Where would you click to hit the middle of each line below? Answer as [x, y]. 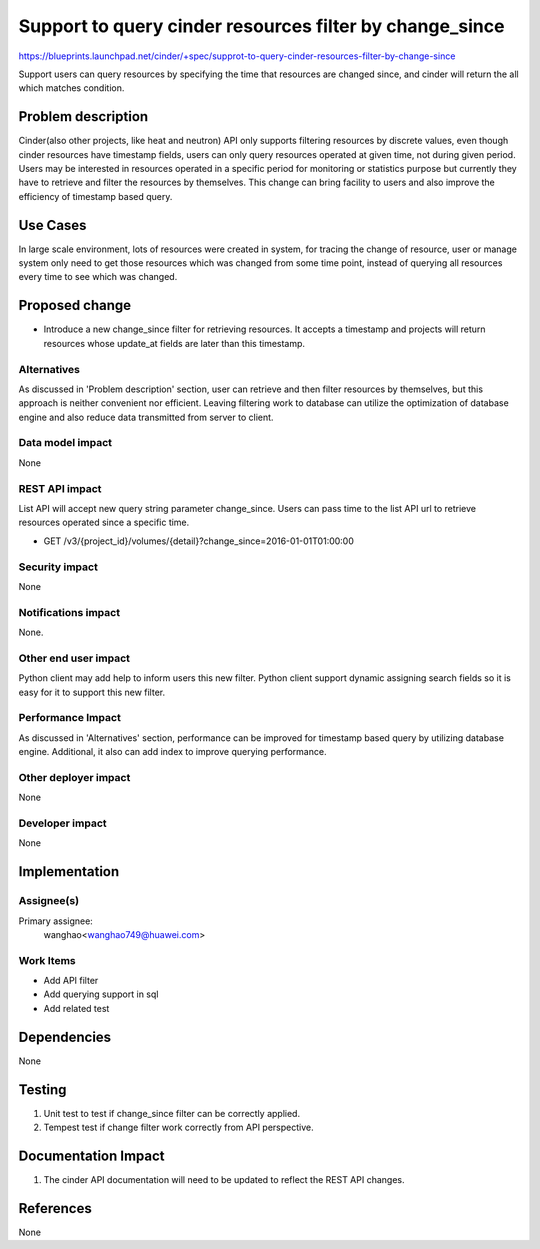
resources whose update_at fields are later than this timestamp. [174, 343]
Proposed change [75, 305]
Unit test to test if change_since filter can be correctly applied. [171, 1113]
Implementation [69, 871]
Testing [42, 1089]
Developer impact [62, 823]
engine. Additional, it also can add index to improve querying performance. [172, 752]
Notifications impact [69, 612]
